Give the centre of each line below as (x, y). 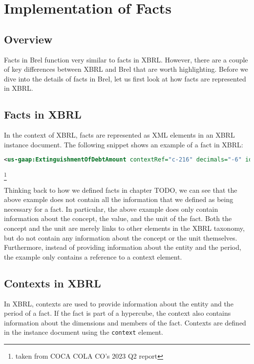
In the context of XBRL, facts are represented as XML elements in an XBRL (119, 135)
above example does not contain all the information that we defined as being (119, 199)
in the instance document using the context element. (84, 332)
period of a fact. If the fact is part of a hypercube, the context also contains (117, 313)
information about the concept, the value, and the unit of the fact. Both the (118, 218)
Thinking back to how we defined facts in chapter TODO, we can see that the (121, 190)
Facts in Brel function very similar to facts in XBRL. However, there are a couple (126, 59)
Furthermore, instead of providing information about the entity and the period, (123, 247)
